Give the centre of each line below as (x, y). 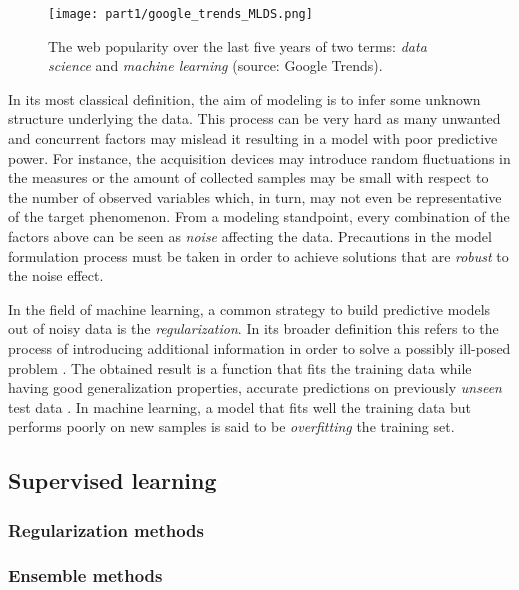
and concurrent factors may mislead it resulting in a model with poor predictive (253, 138)
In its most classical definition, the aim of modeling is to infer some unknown (244, 98)
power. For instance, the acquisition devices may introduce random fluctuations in (259, 157)
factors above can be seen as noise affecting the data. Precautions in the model (250, 236)
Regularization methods (106, 529)
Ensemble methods (85, 575)
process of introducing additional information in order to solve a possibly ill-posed (259, 347)
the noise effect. (56, 275)
